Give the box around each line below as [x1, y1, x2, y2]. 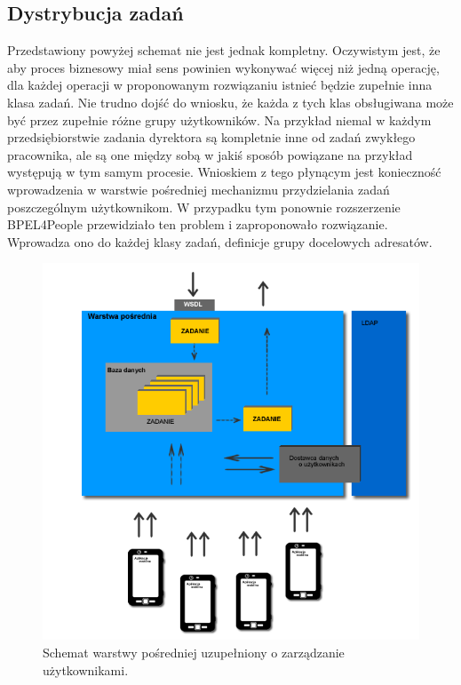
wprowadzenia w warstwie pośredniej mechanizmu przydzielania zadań [7, 179, 390, 198]
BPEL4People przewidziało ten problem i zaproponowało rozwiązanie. [7, 215, 388, 234]
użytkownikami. [43, 660, 129, 679]
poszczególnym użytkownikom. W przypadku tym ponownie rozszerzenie [7, 197, 401, 216]
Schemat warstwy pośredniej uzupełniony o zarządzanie [43, 642, 345, 661]
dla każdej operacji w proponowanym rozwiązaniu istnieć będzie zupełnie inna [7, 76, 433, 94]
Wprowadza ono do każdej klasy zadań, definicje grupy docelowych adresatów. [7, 232, 433, 251]
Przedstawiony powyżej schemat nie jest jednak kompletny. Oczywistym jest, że [7, 41, 441, 60]
